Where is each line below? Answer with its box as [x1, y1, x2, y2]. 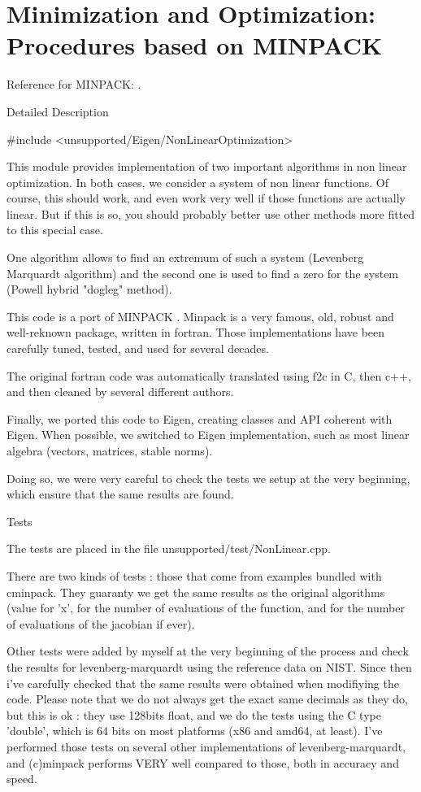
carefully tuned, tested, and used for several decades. [7, 340, 269, 357]
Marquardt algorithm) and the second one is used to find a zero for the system [7, 264, 399, 281]
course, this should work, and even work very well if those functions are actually [7, 189, 406, 207]
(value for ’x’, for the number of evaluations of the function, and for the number [7, 599, 405, 616]
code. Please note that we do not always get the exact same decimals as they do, [7, 690, 408, 707]
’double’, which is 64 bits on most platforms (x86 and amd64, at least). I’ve [7, 722, 383, 739]
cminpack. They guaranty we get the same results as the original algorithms [7, 583, 385, 600]
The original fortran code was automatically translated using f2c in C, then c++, [7, 367, 411, 384]
